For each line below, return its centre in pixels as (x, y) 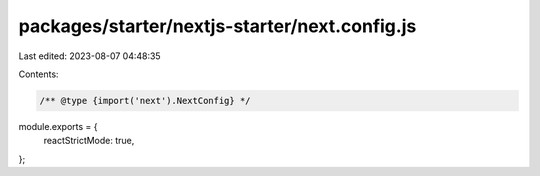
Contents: (38, 74)
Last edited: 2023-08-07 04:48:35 (89, 56)
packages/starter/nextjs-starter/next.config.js (217, 26)
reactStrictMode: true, (89, 141)
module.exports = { (58, 126)
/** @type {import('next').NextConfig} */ (145, 100)
